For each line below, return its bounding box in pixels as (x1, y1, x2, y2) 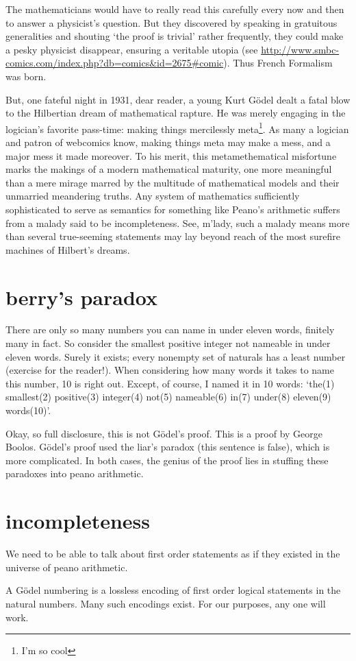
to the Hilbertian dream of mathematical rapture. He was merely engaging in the (5, 106, 346, 120)
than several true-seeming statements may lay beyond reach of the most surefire (5, 229, 341, 243)
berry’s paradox (5, 283, 158, 311)
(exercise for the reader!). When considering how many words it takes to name (5, 363, 335, 377)
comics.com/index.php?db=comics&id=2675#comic (5, 56, 224, 70)
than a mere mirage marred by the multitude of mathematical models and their (5, 175, 340, 189)
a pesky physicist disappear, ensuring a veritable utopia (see (5, 42, 258, 56)
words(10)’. (5, 403, 51, 418)
